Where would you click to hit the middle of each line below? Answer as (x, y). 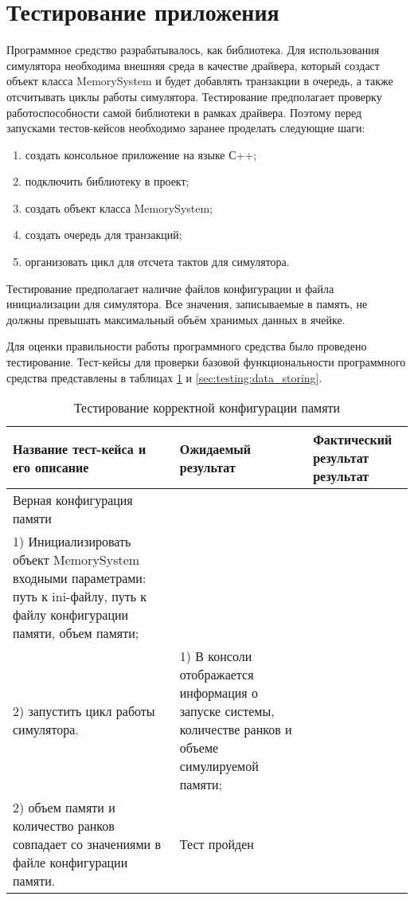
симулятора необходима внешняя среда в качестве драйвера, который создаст (193, 65)
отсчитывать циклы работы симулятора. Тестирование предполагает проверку (194, 96)
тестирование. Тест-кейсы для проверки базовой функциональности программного (206, 362)
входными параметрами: (80, 578)
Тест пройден (217, 844)
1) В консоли (216, 656)
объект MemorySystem (76, 560)
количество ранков (64, 826)
